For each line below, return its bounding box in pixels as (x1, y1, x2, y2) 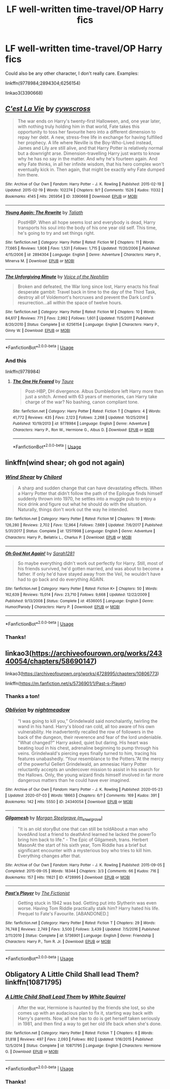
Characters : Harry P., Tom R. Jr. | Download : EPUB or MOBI (5, 939, 111, 944)
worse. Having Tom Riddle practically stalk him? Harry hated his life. (17, 905, 160, 911)
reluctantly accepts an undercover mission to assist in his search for (17, 766, 160, 772)
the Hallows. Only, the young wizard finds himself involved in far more (17, 772, 163, 778)
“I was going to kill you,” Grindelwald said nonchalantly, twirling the (17, 718, 158, 724)
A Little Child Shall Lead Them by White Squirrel (5, 993, 125, 1000)
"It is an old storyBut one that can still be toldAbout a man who (17, 826, 148, 832)
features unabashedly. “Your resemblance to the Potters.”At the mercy (17, 756, 164, 762)
